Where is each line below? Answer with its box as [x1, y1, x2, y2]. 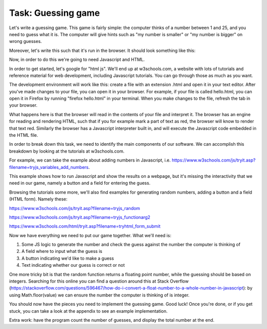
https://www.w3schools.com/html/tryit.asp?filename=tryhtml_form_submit [9, 223, 161, 229]
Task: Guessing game [9, 7, 100, 18]
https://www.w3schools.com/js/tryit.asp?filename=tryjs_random [9, 205, 140, 211]
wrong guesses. [9, 39, 42, 44]
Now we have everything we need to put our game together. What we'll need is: [9, 232, 172, 238]
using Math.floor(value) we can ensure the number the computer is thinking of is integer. [9, 292, 190, 298]
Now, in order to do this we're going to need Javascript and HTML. [9, 57, 145, 63]
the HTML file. [9, 132, 39, 138]
